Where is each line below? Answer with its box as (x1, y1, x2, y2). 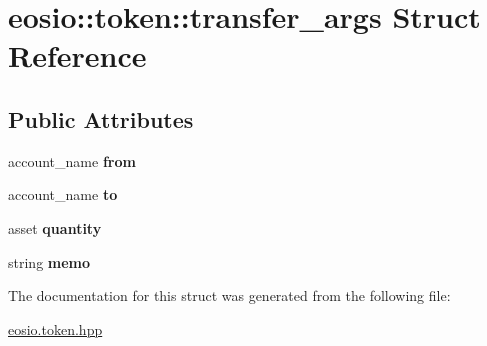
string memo (8, 251, 91, 272)
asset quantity (8, 217, 102, 238)
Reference (8, 35, 147, 76)
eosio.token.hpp (8, 318, 103, 339)
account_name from (8, 150, 136, 171)
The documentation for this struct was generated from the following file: (8, 285, 451, 306)
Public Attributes (8, 103, 194, 134)
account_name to (8, 184, 118, 205)
